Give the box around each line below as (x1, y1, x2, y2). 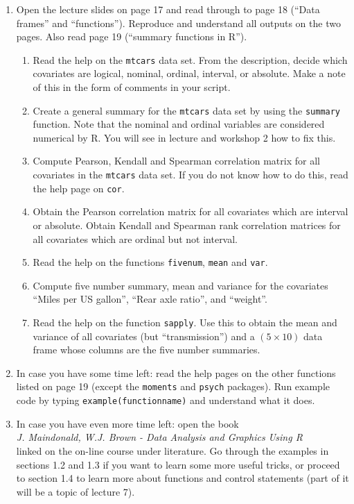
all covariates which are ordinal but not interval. (33, 231, 238, 246)
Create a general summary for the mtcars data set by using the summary (33, 103, 341, 117)
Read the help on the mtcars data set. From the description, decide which (33, 52, 348, 67)
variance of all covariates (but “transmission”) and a (33, 328, 255, 343)
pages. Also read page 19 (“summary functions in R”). (16, 29, 247, 44)
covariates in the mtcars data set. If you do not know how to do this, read (33, 167, 348, 182)
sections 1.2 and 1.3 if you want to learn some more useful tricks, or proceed (16, 457, 340, 471)
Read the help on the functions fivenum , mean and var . (33, 255, 268, 269)
